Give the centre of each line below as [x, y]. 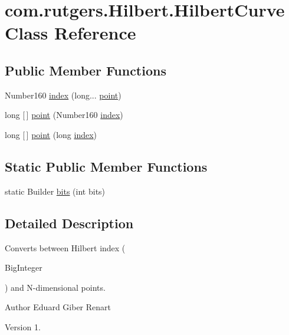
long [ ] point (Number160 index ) [64, 115]
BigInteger [24, 267]
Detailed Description [69, 223]
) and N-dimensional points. [55, 287]
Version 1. [23, 326]
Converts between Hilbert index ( [65, 247]
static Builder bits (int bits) [55, 191]
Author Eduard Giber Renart [58, 307]
